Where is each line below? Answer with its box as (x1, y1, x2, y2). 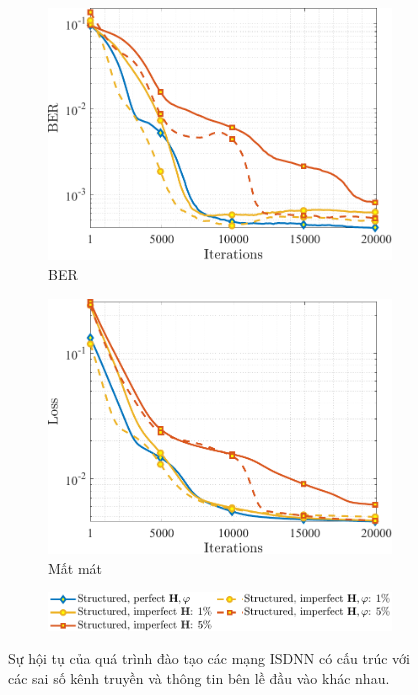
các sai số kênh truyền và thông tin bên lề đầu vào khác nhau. (8, 668, 390, 689)
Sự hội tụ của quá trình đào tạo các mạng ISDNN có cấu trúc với (8, 648, 410, 669)
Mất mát (48, 557, 103, 578)
